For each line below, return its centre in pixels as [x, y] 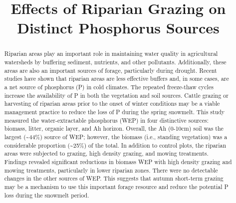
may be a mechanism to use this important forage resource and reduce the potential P [116, 186]
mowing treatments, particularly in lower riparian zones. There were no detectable [111, 170]
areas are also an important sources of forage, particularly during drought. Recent [111, 70]
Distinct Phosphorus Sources [118, 28]
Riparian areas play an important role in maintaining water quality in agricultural [111, 54]
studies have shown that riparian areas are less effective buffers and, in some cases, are [117, 79]
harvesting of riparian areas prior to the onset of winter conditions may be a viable [112, 103]
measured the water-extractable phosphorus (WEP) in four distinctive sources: [106, 120]
